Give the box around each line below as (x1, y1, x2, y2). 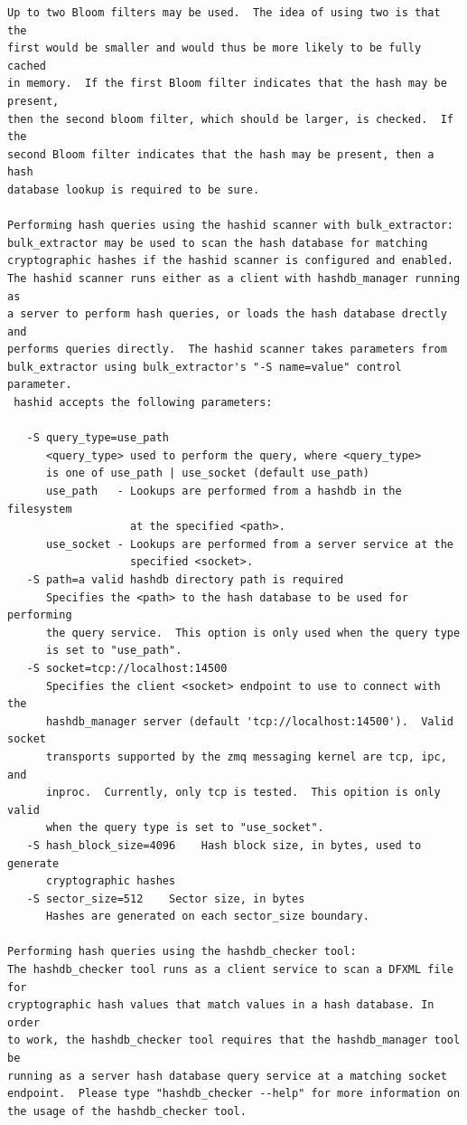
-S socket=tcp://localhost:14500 (26, 661, 228, 675)
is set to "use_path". (45, 644, 182, 657)
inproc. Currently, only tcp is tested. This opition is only (45, 786, 441, 799)
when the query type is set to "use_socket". (45, 821, 324, 835)
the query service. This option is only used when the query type (45, 626, 461, 639)
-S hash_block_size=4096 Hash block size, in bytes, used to (26, 838, 422, 852)
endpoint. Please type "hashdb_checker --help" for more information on (7, 1087, 461, 1101)
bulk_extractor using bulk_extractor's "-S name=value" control (7, 360, 402, 373)
